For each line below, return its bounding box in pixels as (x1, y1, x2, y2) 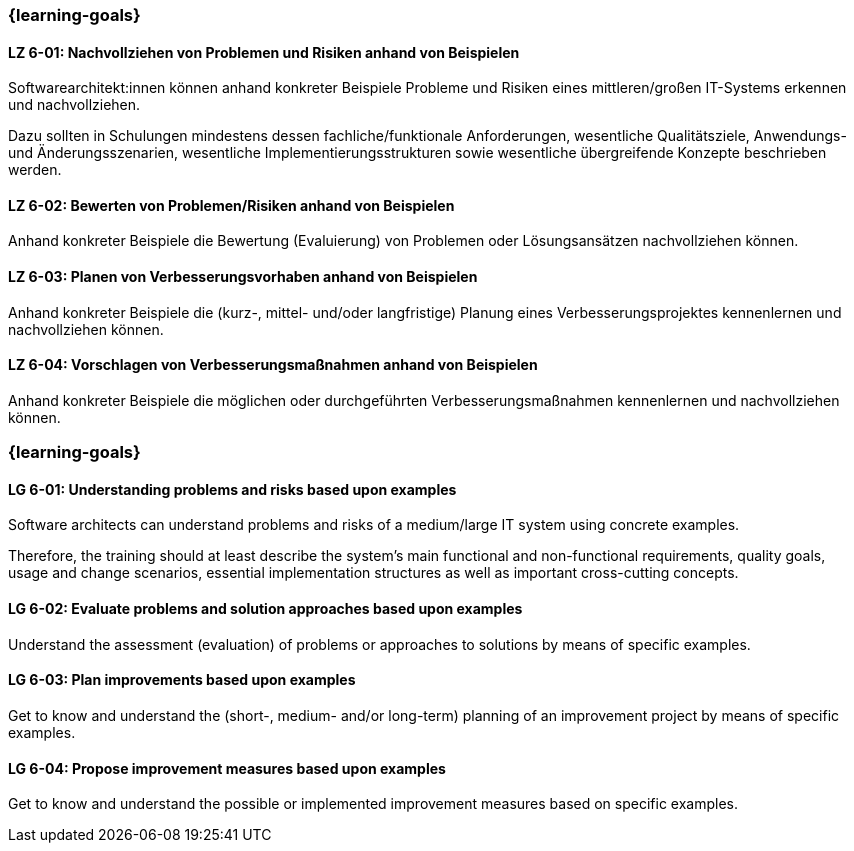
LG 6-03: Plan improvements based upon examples (8, 671, 356, 689)
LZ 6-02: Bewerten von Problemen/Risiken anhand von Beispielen (8, 196, 455, 214)
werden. (8, 161, 62, 179)
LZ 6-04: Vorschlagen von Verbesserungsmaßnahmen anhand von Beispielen (8, 356, 538, 374)
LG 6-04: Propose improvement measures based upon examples (8, 759, 446, 777)
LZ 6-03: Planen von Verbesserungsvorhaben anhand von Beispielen (8, 268, 478, 286)
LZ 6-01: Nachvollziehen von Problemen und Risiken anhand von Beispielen (8, 43, 520, 61)
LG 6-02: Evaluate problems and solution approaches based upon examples (8, 600, 523, 618)
